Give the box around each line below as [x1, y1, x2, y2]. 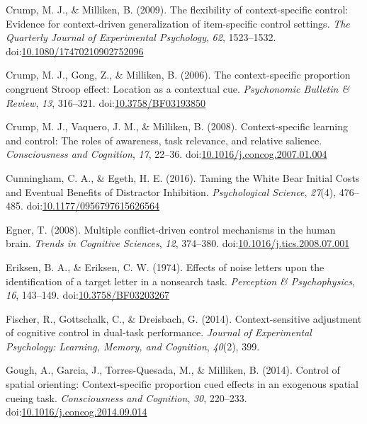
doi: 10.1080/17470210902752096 [6, 43, 144, 58]
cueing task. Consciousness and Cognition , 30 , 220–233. [6, 390, 247, 405]
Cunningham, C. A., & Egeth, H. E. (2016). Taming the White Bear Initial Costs [6, 170, 360, 185]
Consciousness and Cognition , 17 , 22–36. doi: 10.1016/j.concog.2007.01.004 [6, 147, 327, 161]
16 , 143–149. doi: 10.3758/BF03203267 [6, 287, 169, 302]
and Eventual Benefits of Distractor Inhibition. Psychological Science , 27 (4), [6, 184, 337, 199]
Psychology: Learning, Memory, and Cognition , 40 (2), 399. [6, 338, 260, 353]
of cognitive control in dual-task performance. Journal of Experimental [6, 325, 312, 340]
